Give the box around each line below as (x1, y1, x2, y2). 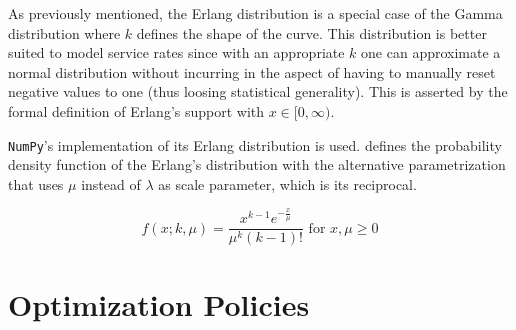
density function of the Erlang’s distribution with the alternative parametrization (8, 154, 506, 175)
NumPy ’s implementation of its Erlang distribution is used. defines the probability (8, 134, 502, 155)
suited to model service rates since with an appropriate (8, 42, 345, 63)
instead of (81, 173, 141, 194)
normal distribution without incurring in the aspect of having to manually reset (8, 61, 496, 82)
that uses (8, 173, 64, 194)
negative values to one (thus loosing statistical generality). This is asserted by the (8, 81, 508, 102)
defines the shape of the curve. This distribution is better (136, 22, 487, 43)
